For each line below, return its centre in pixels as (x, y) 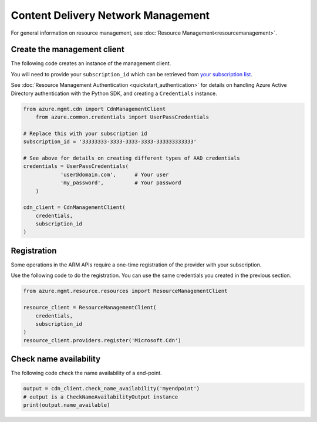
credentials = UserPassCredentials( (76, 166)
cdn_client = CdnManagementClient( (74, 207)
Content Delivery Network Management (110, 15)
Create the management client (68, 50)
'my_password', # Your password (121, 183)
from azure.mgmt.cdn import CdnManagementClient (95, 109)
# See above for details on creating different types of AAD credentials (131, 158)
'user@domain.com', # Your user (114, 174)
